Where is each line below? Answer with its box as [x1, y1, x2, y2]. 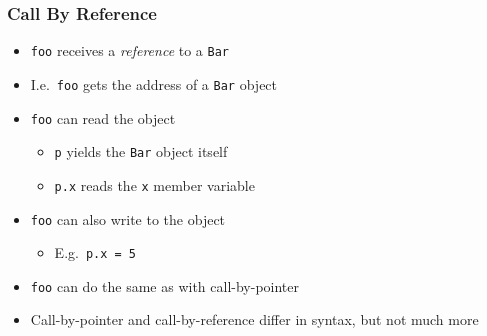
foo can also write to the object [30, 208, 226, 229]
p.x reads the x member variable [54, 174, 255, 195]
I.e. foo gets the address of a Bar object [30, 73, 278, 94]
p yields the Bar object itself [54, 141, 228, 162]
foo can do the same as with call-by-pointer [30, 275, 300, 296]
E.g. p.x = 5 [54, 242, 137, 263]
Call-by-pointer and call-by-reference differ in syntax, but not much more [30, 309, 479, 330]
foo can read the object [30, 107, 176, 128]
